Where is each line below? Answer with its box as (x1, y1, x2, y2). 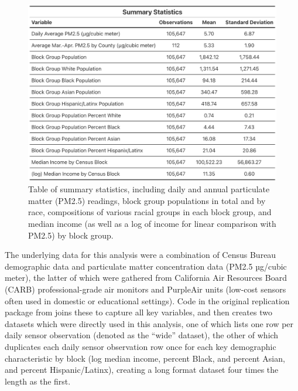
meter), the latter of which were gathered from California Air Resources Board (5, 271, 287, 284)
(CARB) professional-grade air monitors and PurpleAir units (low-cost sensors (5, 283, 286, 295)
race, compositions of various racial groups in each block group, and (28, 206, 272, 218)
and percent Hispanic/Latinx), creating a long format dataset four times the (5, 363, 279, 376)
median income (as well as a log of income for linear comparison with (28, 217, 276, 229)
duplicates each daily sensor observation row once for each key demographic (5, 340, 276, 352)
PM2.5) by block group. (28, 229, 114, 241)
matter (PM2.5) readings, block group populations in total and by (28, 194, 266, 206)
